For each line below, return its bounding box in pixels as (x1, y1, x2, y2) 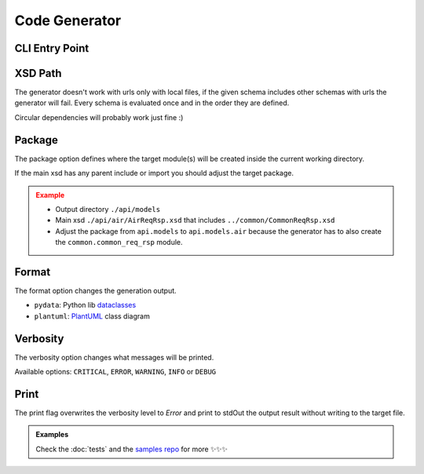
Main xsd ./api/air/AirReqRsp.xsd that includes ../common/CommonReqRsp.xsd (55, 216, 335, 225)
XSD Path (14, 67, 62, 80)
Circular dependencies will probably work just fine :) (14, 112, 184, 122)
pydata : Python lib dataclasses (34, 301, 137, 310)
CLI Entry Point (14, 42, 90, 55)
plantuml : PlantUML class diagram (34, 311, 151, 321)
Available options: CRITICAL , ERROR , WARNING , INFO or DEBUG (14, 367, 217, 377)
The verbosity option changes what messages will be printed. (14, 352, 214, 362)
